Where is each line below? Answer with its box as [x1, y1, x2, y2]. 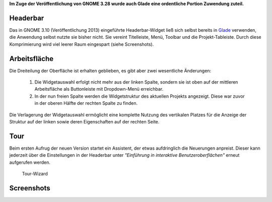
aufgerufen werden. [9, 159, 50, 165]
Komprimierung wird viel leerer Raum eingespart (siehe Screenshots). [9, 41, 154, 47]
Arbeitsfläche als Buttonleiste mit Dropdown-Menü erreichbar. [34, 86, 164, 92]
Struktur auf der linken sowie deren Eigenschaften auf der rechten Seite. [9, 118, 160, 124]
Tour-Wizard [22, 171, 48, 177]
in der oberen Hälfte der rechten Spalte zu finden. [34, 100, 138, 106]
